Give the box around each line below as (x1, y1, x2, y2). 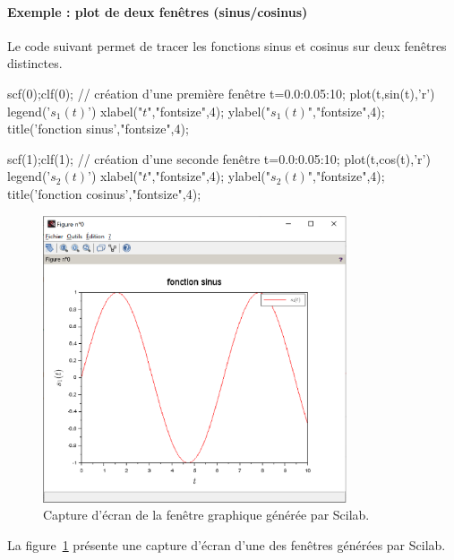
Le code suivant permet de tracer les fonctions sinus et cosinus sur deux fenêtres (7, 36, 447, 55)
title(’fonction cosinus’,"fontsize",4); (7, 184, 201, 202)
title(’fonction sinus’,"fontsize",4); (7, 119, 189, 138)
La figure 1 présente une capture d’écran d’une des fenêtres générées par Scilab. (7, 536, 446, 555)
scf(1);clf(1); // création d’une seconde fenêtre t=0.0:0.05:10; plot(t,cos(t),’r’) (7, 149, 431, 168)
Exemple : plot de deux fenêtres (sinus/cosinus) (7, 2, 308, 21)
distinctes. (7, 54, 63, 73)
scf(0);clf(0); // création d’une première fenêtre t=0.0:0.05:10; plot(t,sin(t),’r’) (7, 83, 435, 102)
